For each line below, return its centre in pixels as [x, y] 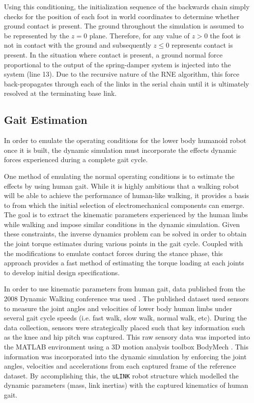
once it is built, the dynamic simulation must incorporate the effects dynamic [120, 150]
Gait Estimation [46, 120]
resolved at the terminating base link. [60, 93]
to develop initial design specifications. [62, 272]
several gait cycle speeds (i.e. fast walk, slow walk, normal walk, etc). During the [126, 318]
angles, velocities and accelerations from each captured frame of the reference [120, 366]
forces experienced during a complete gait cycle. [76, 159]
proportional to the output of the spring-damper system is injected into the [117, 64]
